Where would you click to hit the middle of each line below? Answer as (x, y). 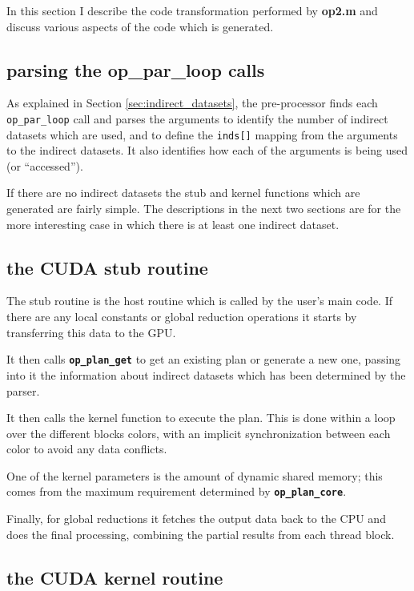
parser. (23, 390)
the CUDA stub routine (107, 267)
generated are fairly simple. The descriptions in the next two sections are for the (204, 209)
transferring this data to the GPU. (91, 332)
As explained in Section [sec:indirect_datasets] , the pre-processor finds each (192, 103)
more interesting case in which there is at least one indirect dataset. (173, 224)
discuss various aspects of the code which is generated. (140, 26)
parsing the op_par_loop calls (136, 69)
